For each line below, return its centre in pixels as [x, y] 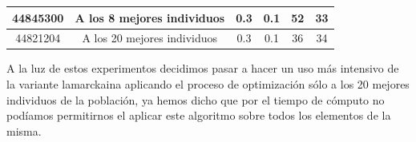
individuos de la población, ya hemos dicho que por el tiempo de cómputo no [196, 99]
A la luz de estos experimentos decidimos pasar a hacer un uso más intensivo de [203, 68]
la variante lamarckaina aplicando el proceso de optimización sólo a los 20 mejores [208, 84]
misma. [24, 130]
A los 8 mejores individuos [150, 17]
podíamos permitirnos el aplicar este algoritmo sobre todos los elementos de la [199, 115]
